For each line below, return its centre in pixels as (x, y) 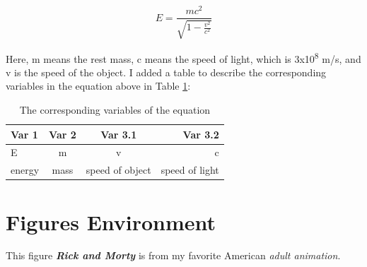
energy (25, 170)
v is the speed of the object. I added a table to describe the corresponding (166, 72)
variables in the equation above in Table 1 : (98, 86)
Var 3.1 (119, 134)
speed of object (118, 170)
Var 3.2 (201, 134)
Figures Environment (111, 221)
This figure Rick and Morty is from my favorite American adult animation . (173, 255)
